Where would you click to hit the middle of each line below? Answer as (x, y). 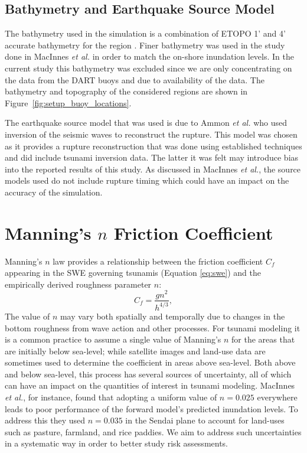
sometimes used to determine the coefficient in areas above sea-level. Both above (150, 362)
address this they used (45, 420)
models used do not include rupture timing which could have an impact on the (147, 180)
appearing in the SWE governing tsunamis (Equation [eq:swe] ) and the (133, 273)
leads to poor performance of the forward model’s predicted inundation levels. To (151, 408)
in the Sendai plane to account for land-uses (205, 420)
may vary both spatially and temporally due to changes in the (172, 316)
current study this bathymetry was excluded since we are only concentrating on (148, 68)
